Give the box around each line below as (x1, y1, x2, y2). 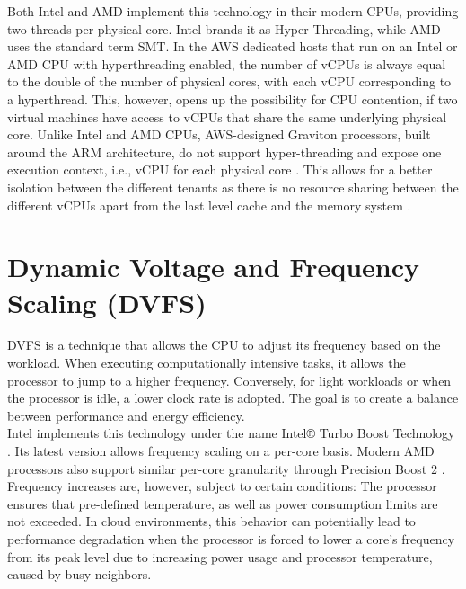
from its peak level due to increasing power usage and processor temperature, (7, 547, 433, 566)
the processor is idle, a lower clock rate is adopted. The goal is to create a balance (7, 388, 459, 407)
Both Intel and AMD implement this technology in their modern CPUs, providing (7, 2, 459, 20)
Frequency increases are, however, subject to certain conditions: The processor (7, 477, 437, 495)
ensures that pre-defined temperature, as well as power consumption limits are (7, 494, 438, 513)
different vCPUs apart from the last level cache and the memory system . (7, 195, 411, 214)
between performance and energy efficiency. (7, 406, 245, 424)
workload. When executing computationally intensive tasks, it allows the (7, 353, 406, 372)
